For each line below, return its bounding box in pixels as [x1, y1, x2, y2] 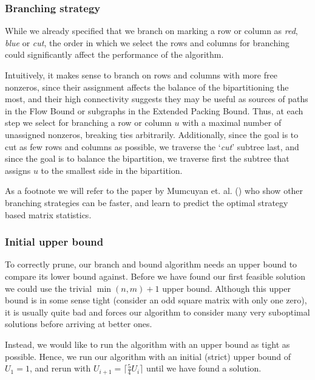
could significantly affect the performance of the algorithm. [5, 48, 224, 61]
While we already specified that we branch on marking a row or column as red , [5, 24, 298, 37]
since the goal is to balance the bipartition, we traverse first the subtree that [5, 152, 290, 165]
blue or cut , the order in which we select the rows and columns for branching [5, 36, 290, 49]
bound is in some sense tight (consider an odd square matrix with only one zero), [5, 294, 307, 306]
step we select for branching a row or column [5, 116, 172, 129]
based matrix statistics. [5, 208, 92, 221]
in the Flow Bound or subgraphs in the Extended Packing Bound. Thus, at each [5, 104, 303, 117]
